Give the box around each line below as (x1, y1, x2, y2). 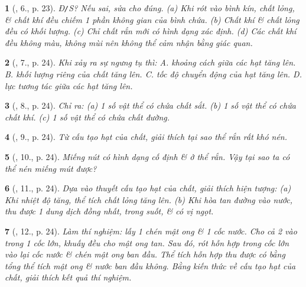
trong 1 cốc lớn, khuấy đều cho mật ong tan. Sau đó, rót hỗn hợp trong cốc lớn (5, 236, 289, 249)
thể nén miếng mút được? (5, 162, 97, 174)
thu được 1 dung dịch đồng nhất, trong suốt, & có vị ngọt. (5, 205, 214, 217)
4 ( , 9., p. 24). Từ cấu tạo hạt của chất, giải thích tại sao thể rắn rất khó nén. (5, 131, 288, 143)
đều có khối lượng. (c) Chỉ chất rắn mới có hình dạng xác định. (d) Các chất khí (5, 25, 297, 37)
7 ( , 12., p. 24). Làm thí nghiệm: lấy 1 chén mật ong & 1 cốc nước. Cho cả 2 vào (5, 224, 297, 237)
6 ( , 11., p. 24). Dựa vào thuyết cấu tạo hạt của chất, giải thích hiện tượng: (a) (5, 182, 291, 194)
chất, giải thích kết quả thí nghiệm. (5, 271, 132, 283)
